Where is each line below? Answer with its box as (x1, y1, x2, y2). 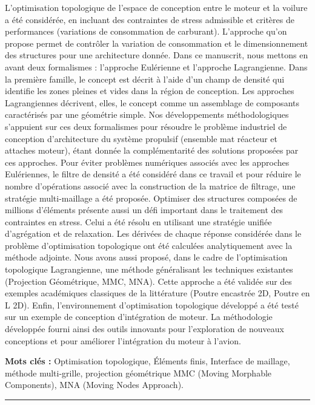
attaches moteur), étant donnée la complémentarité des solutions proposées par (5, 144, 299, 157)
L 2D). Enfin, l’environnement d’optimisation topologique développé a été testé (5, 298, 299, 311)
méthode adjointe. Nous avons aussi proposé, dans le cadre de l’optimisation (5, 251, 288, 264)
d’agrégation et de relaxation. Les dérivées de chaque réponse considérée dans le (5, 227, 302, 240)
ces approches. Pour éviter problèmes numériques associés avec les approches (5, 155, 290, 168)
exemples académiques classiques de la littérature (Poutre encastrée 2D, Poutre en (5, 287, 310, 299)
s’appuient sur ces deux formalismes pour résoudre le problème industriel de (5, 120, 287, 132)
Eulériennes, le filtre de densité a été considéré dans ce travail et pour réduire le (5, 168, 301, 180)
